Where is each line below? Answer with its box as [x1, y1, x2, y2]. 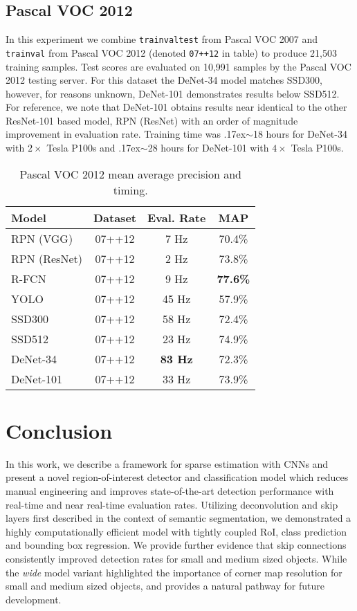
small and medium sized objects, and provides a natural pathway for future [6, 578, 324, 593]
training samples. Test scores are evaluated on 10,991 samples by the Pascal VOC [6, 59, 351, 73]
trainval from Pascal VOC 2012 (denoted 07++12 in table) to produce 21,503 [6, 45, 337, 60]
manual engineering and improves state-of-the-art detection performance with [6, 483, 334, 498]
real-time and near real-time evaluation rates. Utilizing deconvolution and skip [6, 497, 338, 511]
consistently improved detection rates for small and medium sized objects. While [6, 551, 347, 565]
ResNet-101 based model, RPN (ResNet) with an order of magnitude [6, 113, 298, 127]
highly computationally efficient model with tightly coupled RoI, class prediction [6, 524, 347, 538]
